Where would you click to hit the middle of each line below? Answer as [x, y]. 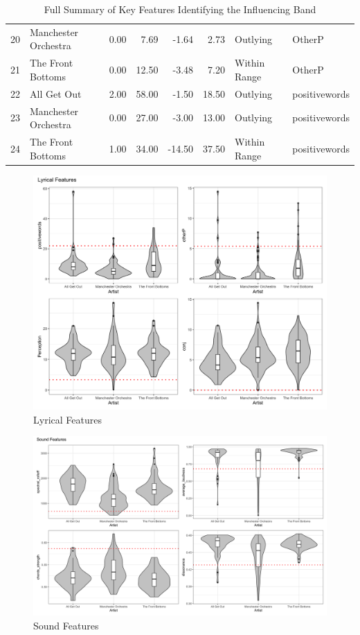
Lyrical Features [67, 419]
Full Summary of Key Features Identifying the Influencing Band [180, 9]
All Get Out [56, 93]
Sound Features [66, 625]
